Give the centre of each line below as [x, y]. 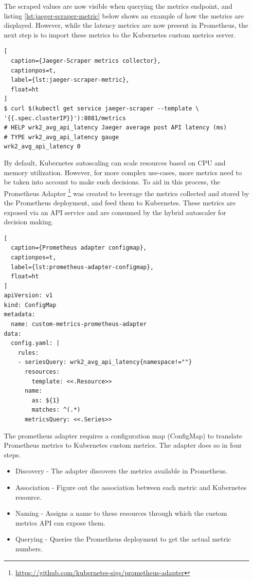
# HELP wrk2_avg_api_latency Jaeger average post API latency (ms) [116, 128]
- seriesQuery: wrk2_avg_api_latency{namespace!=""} [105, 362]
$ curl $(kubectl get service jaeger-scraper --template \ [101, 108]
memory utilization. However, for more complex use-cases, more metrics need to [123, 172]
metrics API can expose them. [60, 522]
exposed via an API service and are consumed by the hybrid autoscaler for [115, 212]
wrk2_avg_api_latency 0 [42, 147]
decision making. [29, 222]
